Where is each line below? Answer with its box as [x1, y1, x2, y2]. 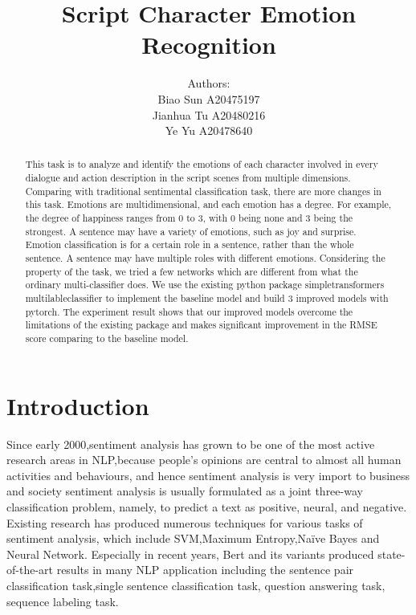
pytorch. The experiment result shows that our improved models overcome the [25, 304, 353, 318]
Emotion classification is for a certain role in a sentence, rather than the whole [25, 238, 354, 251]
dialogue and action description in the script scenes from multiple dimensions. [25, 171, 351, 185]
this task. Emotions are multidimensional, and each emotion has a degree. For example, [25, 198, 392, 211]
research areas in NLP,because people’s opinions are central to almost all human [6, 451, 402, 468]
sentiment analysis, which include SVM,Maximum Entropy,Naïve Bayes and [6, 530, 380, 547]
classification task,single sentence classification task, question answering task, [6, 576, 385, 593]
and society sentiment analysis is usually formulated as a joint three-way [6, 483, 363, 499]
